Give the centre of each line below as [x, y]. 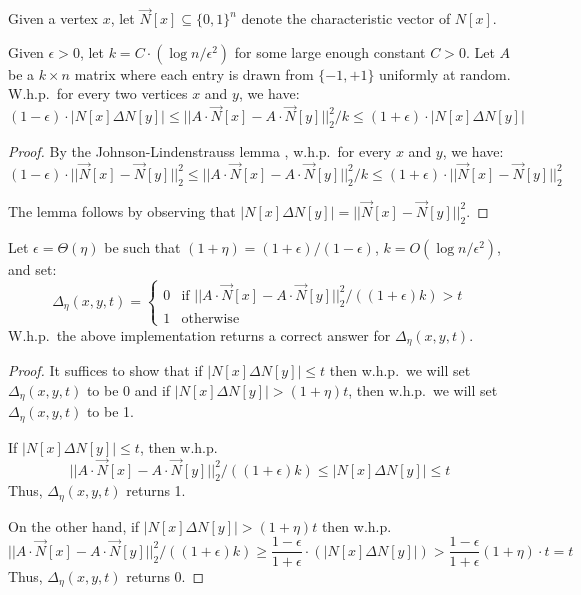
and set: [32, 268]
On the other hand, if [74, 525]
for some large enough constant [330, 51]
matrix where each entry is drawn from [194, 73]
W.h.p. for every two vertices [98, 93]
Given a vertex [53, 18]
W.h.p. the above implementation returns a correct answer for [199, 334]
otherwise [210, 318]
